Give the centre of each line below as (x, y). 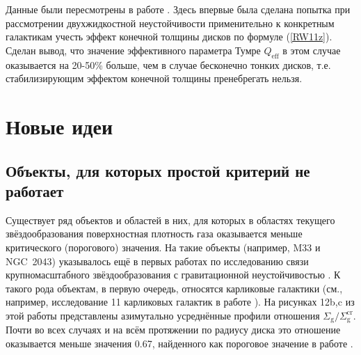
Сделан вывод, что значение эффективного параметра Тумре (133, 50)
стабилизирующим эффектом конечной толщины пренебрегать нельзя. (154, 78)
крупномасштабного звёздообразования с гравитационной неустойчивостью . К (173, 275)
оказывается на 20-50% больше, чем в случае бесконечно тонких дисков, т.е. (168, 64)
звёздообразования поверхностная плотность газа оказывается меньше (154, 234)
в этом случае (312, 50)
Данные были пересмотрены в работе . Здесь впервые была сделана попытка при (178, 9)
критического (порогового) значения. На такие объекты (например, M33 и (163, 247)
